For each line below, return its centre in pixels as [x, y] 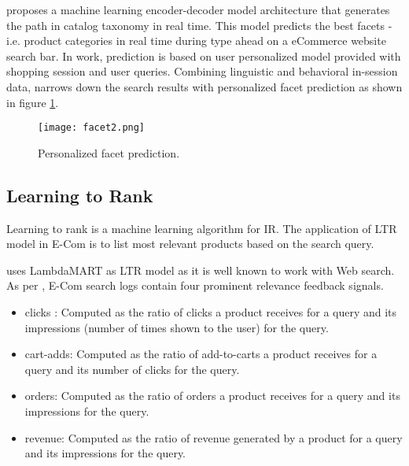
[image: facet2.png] [92, 128]
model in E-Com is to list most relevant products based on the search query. [190, 244]
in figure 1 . [33, 102]
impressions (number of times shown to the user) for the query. [177, 327]
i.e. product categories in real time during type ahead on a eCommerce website [196, 41]
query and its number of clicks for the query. [132, 369]
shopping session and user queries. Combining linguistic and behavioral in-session [202, 71]
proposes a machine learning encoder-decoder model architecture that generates [198, 9]
